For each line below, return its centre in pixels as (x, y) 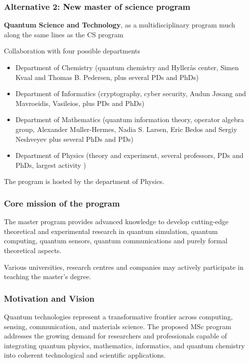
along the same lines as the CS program (64, 34)
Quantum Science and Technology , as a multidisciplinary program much (120, 25)
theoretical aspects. (33, 250)
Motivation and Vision (49, 298)
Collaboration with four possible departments (72, 51)
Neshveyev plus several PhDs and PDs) (75, 139)
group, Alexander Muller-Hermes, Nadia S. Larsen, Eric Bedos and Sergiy (126, 129)
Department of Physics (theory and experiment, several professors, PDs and (129, 155)
